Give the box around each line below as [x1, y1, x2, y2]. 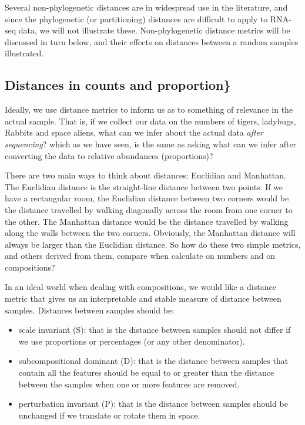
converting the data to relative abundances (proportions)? [5, 149, 213, 161]
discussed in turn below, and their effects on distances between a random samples [5, 35, 299, 48]
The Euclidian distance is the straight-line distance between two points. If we [5, 180, 283, 193]
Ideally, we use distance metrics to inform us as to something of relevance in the [5, 103, 293, 116]
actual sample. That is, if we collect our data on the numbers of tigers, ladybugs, [5, 114, 296, 127]
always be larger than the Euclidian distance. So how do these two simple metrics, [5, 238, 301, 250]
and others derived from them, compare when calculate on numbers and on [5, 249, 276, 262]
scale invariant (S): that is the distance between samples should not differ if [18, 323, 291, 336]
